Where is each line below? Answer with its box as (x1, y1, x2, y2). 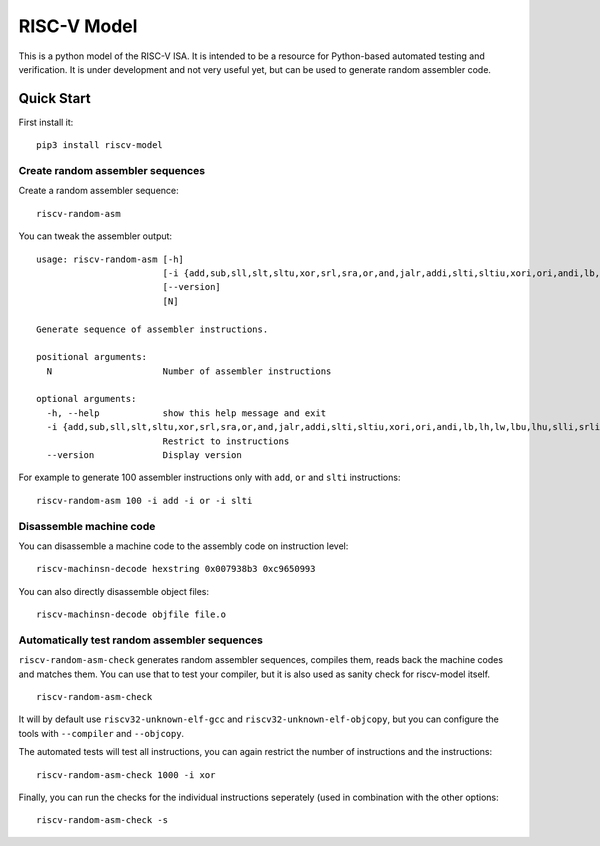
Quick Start (18, 90, 91, 107)
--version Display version (46, 450, 242, 461)
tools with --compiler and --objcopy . (18, 727, 185, 739)
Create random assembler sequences (18, 164, 205, 177)
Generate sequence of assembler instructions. (36, 323, 269, 335)
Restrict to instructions (162, 435, 290, 447)
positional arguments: (36, 351, 148, 363)
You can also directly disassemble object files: (18, 585, 210, 597)
